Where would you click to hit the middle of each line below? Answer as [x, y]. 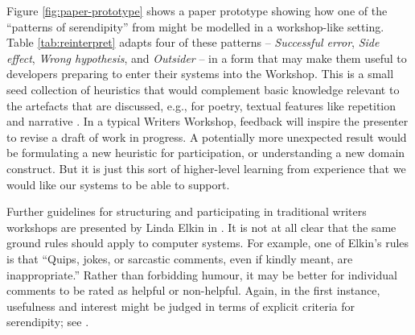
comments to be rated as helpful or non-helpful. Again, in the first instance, [193, 290]
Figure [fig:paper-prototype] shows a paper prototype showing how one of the [197, 10]
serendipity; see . [48, 322]
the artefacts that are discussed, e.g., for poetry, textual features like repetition [201, 105]
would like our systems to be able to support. [118, 184]
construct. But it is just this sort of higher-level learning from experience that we [206, 168]
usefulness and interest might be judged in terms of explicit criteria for [181, 306]
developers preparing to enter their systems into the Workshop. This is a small [200, 74]
